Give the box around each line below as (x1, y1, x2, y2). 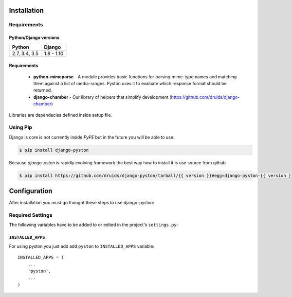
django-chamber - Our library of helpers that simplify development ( (33, 94, 171, 100)
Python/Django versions (9, 35, 59, 41)
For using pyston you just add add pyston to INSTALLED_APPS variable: (9, 243, 155, 249)
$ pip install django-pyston (19, 147, 89, 153)
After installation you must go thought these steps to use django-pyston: (9, 200, 154, 206)
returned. (33, 87, 52, 93)
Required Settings (9, 211, 53, 218)
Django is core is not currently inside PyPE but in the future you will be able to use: (9, 134, 175, 140)
